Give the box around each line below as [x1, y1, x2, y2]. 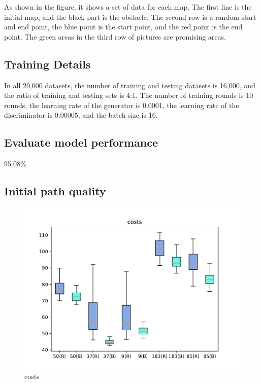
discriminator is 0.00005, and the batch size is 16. [4, 110, 158, 120]
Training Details [4, 56, 91, 72]
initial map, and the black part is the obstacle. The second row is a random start [4, 11, 256, 22]
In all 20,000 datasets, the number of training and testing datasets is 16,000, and [4, 80, 255, 90]
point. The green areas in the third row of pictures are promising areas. [4, 31, 226, 42]
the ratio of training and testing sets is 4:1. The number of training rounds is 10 [4, 90, 253, 100]
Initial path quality [4, 183, 106, 199]
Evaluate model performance [4, 134, 158, 150]
